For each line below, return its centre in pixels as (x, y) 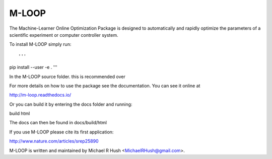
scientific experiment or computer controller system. (64, 35)
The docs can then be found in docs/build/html (58, 123)
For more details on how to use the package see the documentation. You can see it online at (105, 86)
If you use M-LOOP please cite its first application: (61, 132)
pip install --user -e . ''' (33, 67)
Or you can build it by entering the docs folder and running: (71, 104)
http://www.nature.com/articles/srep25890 (54, 141)
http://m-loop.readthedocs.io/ (40, 95)
